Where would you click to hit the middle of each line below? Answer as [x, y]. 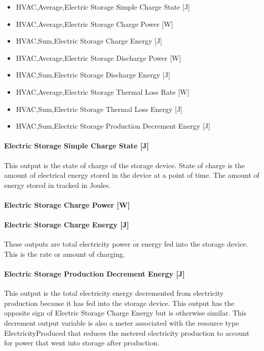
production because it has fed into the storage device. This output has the [119, 303]
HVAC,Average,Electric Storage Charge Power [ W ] [95, 24]
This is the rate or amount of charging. [65, 253]
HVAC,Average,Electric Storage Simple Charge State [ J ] [103, 7]
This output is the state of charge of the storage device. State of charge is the [124, 165]
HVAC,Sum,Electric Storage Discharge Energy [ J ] [93, 75]
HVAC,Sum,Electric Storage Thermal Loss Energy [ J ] [99, 109]
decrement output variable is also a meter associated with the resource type [122, 323]
